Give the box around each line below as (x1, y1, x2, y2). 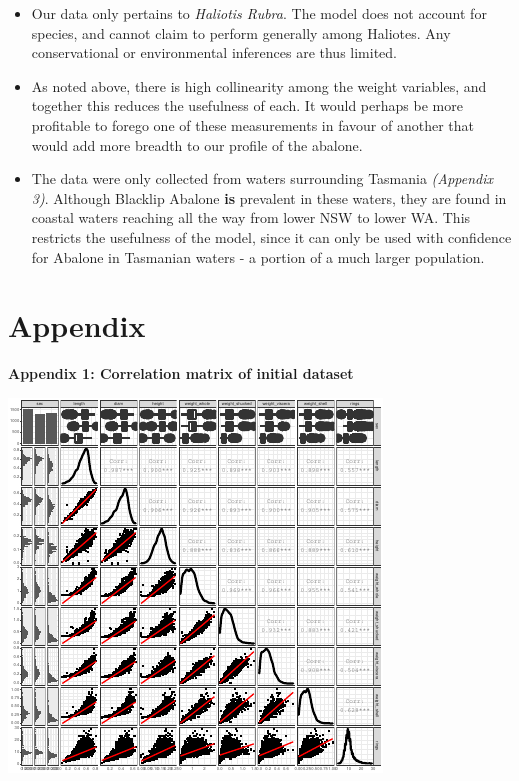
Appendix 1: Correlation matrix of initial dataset (8, 363, 354, 384)
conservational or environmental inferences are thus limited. (31, 42, 397, 63)
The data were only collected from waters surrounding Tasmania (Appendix (31, 168, 494, 189)
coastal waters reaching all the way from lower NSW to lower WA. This (31, 207, 471, 228)
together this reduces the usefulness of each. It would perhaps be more (31, 95, 463, 116)
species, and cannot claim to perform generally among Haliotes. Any (31, 22, 451, 43)
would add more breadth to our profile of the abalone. (31, 134, 363, 155)
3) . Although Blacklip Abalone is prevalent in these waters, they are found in (31, 187, 507, 208)
